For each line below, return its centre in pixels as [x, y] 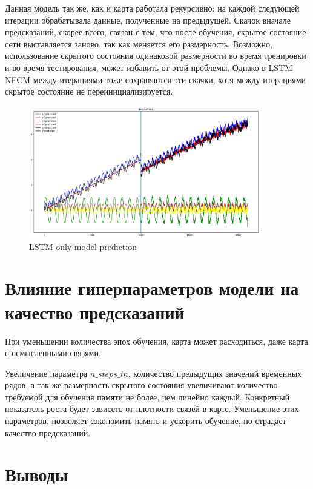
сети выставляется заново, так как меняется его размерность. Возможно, [139, 43]
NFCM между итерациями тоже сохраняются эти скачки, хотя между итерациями [155, 79]
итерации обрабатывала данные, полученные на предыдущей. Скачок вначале [148, 20]
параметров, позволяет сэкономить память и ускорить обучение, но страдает [146, 421]
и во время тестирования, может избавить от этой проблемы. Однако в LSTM [149, 67]
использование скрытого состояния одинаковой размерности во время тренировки [156, 56]
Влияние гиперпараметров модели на [152, 288]
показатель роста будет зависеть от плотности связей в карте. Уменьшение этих [152, 409]
